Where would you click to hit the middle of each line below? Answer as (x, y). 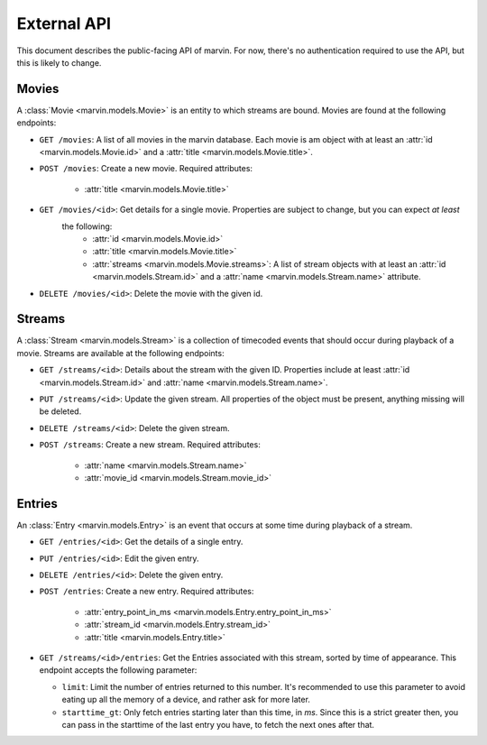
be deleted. (60, 411)
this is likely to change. (59, 62)
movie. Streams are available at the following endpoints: (120, 353)
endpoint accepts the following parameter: (118, 670)
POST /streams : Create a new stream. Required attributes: (150, 445)
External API (64, 23)
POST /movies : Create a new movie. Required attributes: (146, 169)
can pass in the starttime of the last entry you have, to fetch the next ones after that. (218, 724)
